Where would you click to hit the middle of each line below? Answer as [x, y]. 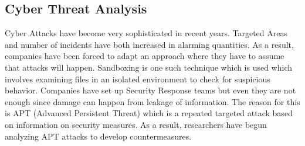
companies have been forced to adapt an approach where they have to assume [145, 56]
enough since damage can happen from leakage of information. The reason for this [152, 101]
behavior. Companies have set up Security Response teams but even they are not [150, 90]
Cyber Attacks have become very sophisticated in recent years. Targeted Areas [146, 33]
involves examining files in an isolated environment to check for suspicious [138, 79]
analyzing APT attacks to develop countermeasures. [98, 136]
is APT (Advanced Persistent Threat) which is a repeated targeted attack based [149, 113]
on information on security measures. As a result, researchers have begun [136, 124]
